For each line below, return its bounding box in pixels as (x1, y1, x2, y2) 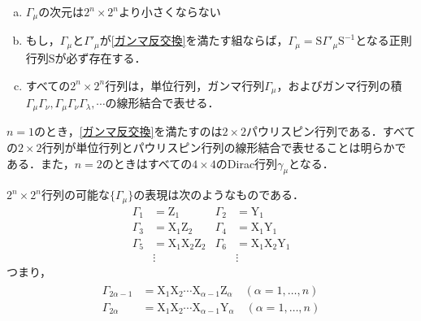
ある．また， (7, 154, 75, 171)
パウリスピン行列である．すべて (246, 123, 416, 140)
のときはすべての (102, 154, 193, 171)
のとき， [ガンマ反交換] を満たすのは (34, 123, 223, 140)
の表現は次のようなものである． (133, 186, 305, 203)
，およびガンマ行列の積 (276, 76, 402, 93)
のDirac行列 (215, 154, 278, 171)
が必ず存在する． (54, 49, 146, 66)
